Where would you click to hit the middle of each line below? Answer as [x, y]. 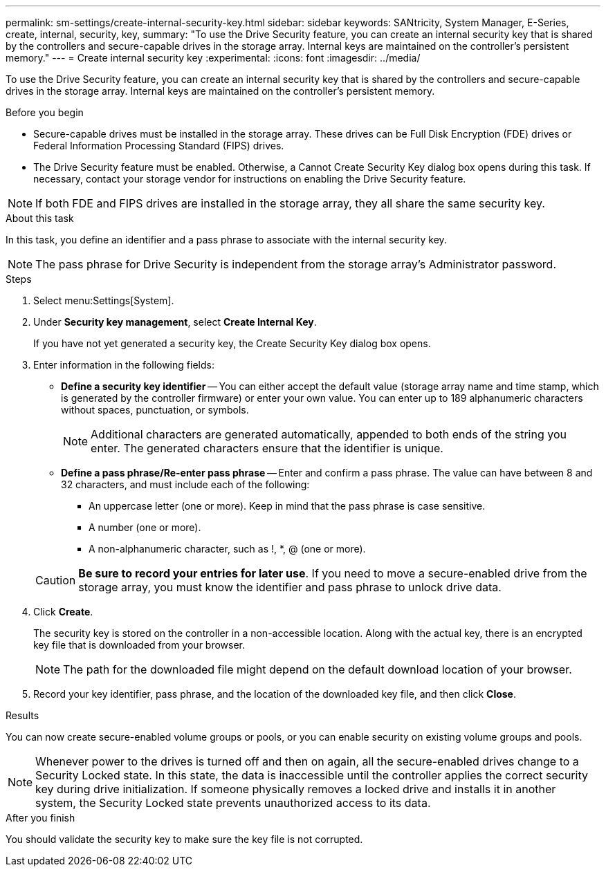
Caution [56, 580]
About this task [40, 218]
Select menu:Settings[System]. [104, 300]
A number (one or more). [145, 527]
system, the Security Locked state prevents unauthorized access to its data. [233, 803]
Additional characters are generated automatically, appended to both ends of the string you [329, 434]
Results [22, 715]
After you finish [40, 818]
